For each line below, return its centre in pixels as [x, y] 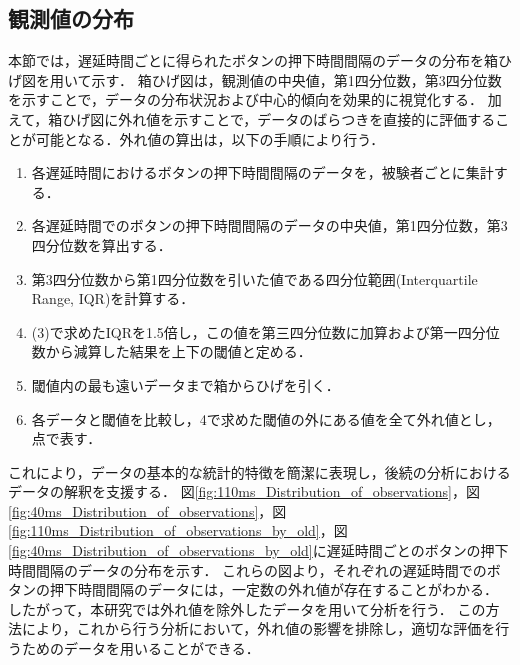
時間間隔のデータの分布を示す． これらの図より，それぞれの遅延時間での [247, 569]
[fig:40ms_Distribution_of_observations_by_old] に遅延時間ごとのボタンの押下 [258, 550]
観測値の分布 [71, 18]
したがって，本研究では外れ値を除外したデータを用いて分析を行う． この [247, 608]
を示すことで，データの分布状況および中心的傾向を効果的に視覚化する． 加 [255, 99]
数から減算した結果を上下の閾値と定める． [171, 351]
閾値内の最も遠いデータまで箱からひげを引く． [185, 384]
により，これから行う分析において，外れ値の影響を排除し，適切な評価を [258, 628]
